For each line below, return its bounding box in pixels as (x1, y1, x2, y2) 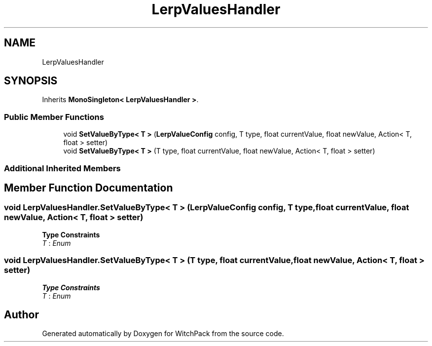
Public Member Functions (4, 112, 104, 122)
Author (4, 308, 39, 321)
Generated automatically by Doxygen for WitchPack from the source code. (42, 329, 284, 338)
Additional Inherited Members (4, 163, 121, 173)
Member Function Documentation (4, 181, 173, 194)
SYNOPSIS (4, 75, 58, 87)
